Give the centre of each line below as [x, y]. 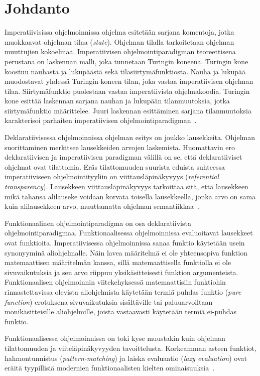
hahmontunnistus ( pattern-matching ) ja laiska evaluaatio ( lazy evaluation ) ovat [126, 358]
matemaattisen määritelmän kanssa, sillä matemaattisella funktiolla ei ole [118, 262]
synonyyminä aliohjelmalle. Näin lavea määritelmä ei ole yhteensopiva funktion [126, 252]
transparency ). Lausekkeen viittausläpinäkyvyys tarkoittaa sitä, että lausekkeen [126, 186]
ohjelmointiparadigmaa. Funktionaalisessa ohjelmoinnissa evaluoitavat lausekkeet [129, 233]
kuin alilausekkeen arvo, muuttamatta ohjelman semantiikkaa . [102, 206]
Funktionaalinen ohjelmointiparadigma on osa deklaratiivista [98, 223]
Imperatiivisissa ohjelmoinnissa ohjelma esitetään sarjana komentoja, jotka [119, 32]
